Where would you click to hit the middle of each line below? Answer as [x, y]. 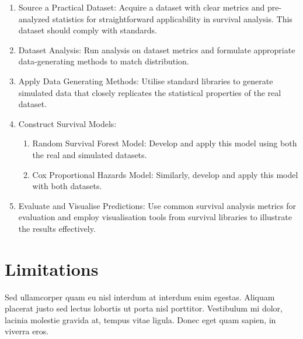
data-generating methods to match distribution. [104, 61]
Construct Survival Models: [67, 123]
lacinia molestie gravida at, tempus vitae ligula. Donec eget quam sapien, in [140, 319]
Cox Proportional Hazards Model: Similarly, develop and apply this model [165, 174]
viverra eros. [27, 331]
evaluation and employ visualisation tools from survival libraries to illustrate [155, 217]
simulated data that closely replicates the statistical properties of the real [150, 92]
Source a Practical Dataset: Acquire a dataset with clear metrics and [142, 7]
